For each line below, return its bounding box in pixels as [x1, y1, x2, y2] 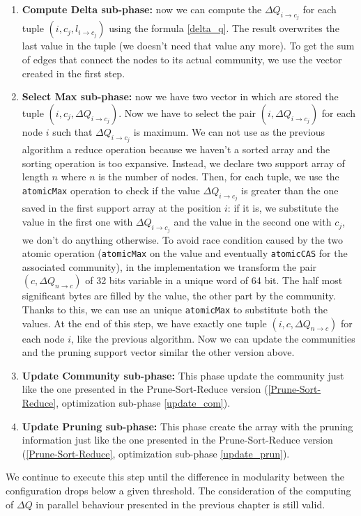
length [22, 169, 49, 184]
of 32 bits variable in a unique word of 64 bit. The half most [85, 273, 343, 288]
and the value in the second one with [174, 214, 332, 229]
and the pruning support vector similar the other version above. [22, 345, 295, 359]
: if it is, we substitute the [227, 201, 339, 215]
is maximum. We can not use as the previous [133, 124, 325, 139]
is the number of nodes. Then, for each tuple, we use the [98, 169, 339, 184]
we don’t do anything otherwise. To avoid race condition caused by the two [22, 232, 344, 247]
